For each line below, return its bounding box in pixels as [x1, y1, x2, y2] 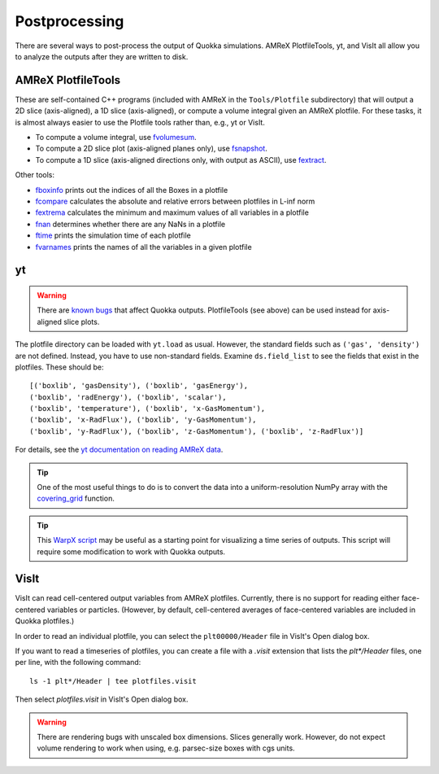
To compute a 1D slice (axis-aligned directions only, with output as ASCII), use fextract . [35, 155, 327, 164]
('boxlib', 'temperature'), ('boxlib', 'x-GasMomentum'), [29, 404, 266, 413]
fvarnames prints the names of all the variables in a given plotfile [35, 242, 252, 251]
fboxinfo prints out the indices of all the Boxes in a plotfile [35, 185, 228, 195]
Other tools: [15, 170, 54, 180]
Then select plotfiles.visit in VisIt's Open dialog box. [15, 694, 189, 704]
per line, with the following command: [15, 658, 141, 667]
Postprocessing [15, 12, 124, 30]
